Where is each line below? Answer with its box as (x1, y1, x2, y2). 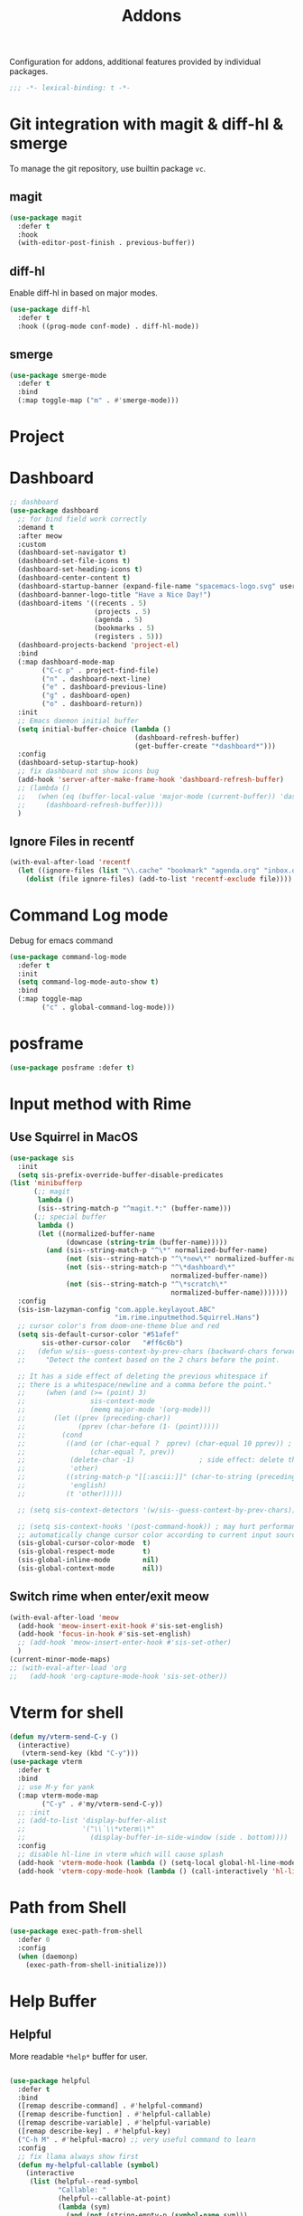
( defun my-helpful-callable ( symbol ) (17, 2160, 160, 2170)
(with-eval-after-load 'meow (9, 1613, 119, 1622)
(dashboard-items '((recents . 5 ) (17, 599, 147, 608)
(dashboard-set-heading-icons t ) (17, 565, 143, 574)
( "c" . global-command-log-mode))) (41, 1003, 176, 1013)
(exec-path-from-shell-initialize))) (25, 1960, 168, 1969)
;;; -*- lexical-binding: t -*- (9, 83, 131, 93)
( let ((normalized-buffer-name (37, 1229, 155, 1239)
